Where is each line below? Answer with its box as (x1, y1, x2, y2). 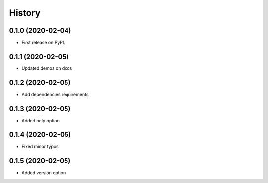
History (9, 7, 41, 18)
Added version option (21, 169, 66, 176)
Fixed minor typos (21, 143, 59, 149)
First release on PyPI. (21, 40, 66, 46)
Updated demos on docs (21, 65, 72, 71)
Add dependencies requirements (21, 91, 89, 97)
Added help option (21, 117, 60, 123)
